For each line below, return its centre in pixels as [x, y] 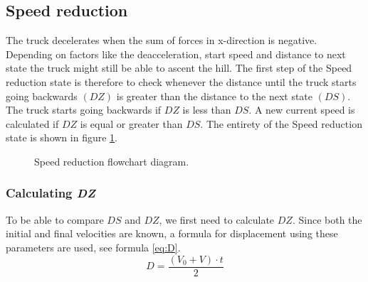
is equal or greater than [131, 123]
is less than [207, 110]
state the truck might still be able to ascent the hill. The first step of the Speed [179, 68]
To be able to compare [55, 219]
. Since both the [327, 219]
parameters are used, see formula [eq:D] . [93, 247]
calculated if [32, 123]
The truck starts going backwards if [84, 110]
